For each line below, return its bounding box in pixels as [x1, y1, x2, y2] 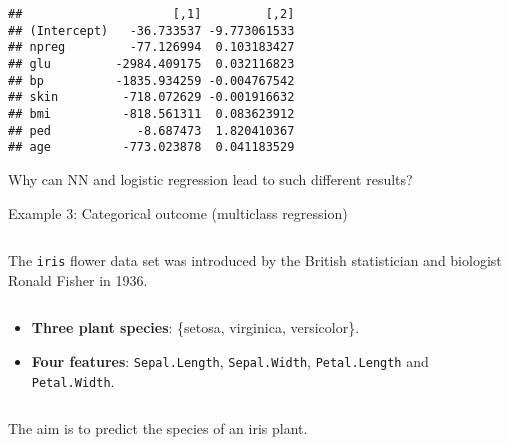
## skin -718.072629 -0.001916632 [8, 90, 295, 105]
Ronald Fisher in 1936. [8, 269, 148, 290]
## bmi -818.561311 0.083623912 [8, 106, 295, 121]
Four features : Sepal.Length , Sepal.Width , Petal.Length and [31, 350, 429, 371]
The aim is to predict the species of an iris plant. [8, 418, 308, 439]
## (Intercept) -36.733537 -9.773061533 [8, 23, 295, 38]
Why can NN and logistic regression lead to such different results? [8, 168, 413, 189]
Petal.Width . [31, 370, 115, 391]
